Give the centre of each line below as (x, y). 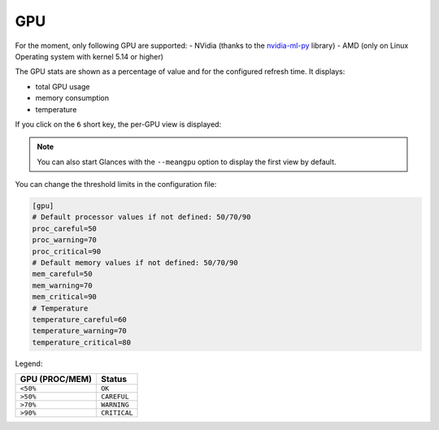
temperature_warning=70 (80, 331)
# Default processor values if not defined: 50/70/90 (141, 217)
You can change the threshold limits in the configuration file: (116, 185)
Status (114, 380)
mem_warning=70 (62, 285)
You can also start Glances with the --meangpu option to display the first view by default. (187, 162)
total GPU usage (63, 86)
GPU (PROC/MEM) (56, 380)
